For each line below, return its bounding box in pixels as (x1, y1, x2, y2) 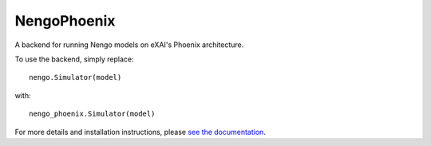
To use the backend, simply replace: (14, 54, 135, 64)
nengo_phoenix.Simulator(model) (29, 109, 156, 119)
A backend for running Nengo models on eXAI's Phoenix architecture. (14, 40, 244, 49)
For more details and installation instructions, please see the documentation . (14, 127, 267, 136)
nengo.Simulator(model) (29, 73, 122, 82)
